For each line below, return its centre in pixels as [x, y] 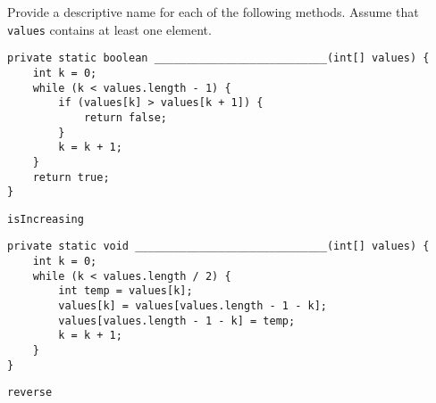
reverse [30, 393]
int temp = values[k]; [126, 291]
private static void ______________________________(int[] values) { [218, 247]
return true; [71, 177]
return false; [125, 117]
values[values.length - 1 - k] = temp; [177, 321]
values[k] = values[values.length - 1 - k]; [193, 306]
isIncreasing [46, 219]
